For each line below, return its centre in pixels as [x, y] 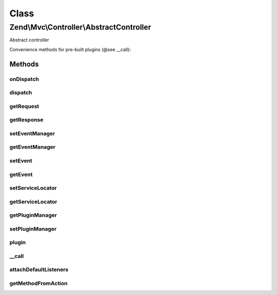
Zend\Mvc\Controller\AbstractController [80, 27]
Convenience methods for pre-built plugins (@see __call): [70, 49]
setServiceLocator [33, 188]
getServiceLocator [33, 201]
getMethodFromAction [38, 283]
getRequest [24, 106]
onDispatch [24, 79]
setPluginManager [33, 229]
